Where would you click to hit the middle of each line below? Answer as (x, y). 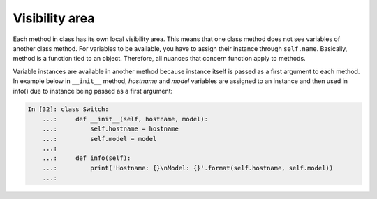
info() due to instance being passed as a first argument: (93, 91)
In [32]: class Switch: (68, 109)
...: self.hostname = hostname (111, 129)
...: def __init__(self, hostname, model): (125, 119)
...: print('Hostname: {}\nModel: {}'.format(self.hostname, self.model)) (188, 168)
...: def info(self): (87, 158)
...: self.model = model (99, 139)
